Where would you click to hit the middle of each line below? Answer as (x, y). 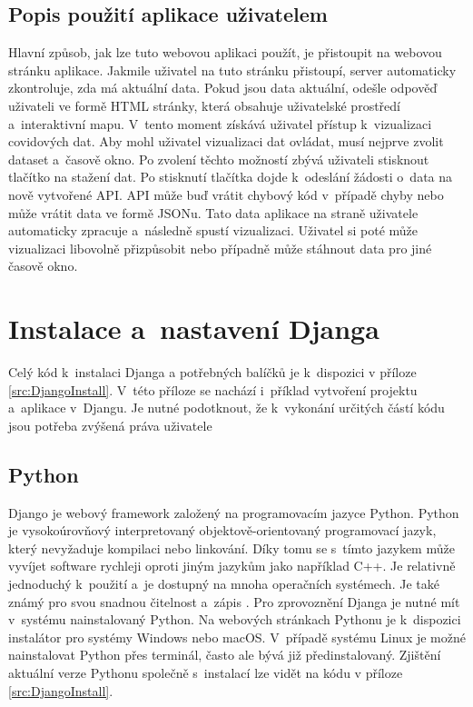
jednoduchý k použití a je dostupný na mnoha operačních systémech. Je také (224, 583)
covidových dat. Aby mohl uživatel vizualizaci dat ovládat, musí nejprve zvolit (226, 141)
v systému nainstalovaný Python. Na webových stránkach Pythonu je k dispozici (235, 619)
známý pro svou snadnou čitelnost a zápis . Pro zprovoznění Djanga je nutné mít (234, 601)
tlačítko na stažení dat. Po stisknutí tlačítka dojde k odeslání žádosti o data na (231, 177)
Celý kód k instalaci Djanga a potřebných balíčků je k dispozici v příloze (212, 372)
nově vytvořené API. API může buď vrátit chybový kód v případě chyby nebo (226, 194)
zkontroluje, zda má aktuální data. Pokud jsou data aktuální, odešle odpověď (223, 88)
